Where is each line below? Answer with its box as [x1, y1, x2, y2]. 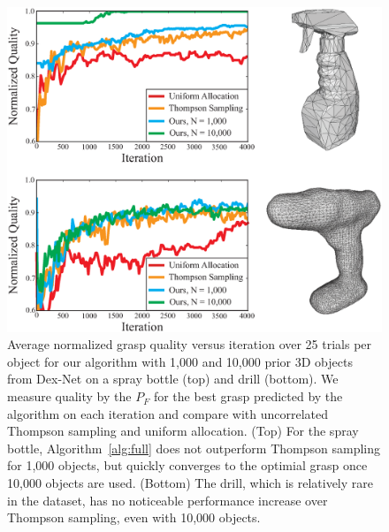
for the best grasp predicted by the [153, 387, 343, 406]
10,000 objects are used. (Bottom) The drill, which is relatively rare [7, 474, 373, 492]
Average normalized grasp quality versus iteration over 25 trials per [7, 335, 372, 353]
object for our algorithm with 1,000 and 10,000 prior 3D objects [7, 352, 353, 370]
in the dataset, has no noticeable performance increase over [7, 490, 328, 509]
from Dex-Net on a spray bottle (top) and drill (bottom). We [7, 369, 339, 388]
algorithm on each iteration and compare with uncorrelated [7, 404, 329, 422]
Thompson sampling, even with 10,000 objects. [7, 508, 261, 527]
